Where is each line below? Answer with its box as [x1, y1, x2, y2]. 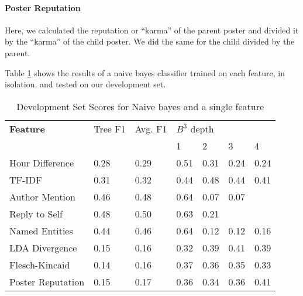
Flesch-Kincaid [9, 257, 70, 271]
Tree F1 [94, 121, 126, 135]
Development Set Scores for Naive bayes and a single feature [16, 99, 264, 113]
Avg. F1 [135, 121, 167, 135]
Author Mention [9, 189, 75, 203]
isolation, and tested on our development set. [5, 78, 166, 90]
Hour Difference [9, 155, 74, 169]
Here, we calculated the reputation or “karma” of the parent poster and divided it [5, 23, 299, 36]
